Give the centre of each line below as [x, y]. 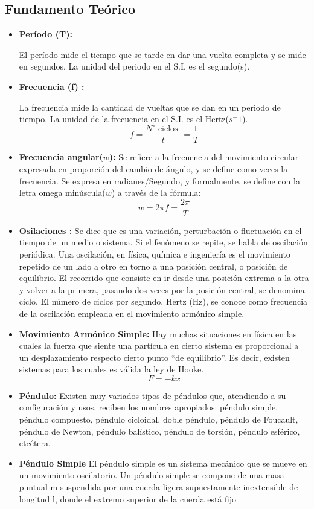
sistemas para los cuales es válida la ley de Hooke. [111, 369]
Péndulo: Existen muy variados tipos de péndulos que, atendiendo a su [152, 395]
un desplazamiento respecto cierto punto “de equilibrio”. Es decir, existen [154, 357]
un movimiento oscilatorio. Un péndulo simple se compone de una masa [152, 475]
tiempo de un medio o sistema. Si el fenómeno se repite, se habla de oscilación [163, 242]
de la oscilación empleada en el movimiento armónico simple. [132, 313]
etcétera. [35, 443]
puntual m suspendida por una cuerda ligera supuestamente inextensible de [159, 487]
